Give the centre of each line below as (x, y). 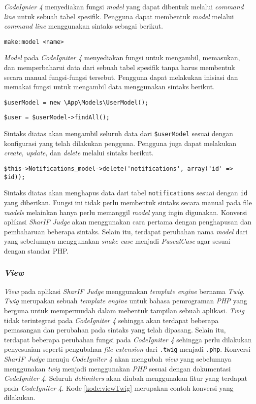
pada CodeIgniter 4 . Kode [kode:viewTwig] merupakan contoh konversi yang (119, 387)
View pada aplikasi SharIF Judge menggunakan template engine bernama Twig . (124, 291)
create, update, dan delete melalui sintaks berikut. (79, 153)
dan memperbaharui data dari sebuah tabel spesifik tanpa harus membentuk (120, 67)
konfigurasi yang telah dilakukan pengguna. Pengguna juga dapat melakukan (120, 143)
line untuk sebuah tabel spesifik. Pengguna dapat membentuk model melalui (119, 16)
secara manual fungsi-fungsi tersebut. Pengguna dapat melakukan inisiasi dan (121, 77)
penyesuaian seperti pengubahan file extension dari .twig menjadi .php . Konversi (127, 349)
